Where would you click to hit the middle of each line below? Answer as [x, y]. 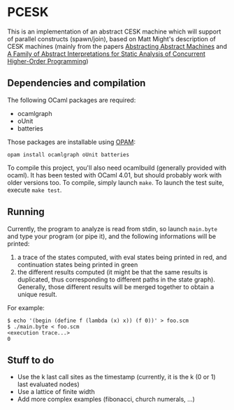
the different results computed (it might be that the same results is [112, 272]
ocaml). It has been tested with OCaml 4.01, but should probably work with [115, 175]
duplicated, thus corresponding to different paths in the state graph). [116, 279]
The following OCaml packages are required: [72, 100]
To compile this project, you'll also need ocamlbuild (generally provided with [117, 168]
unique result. [37, 294]
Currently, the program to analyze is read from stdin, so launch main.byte [112, 228]
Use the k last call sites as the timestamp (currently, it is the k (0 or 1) [117, 377]
